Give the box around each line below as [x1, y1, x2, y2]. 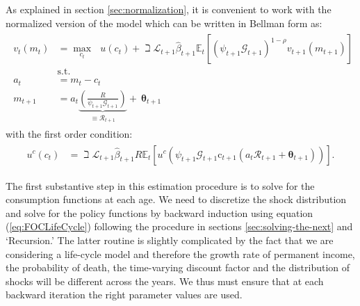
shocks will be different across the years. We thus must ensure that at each [6, 273, 324, 288]
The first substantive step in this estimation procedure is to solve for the [6, 178, 315, 193]
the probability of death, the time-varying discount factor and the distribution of [6, 260, 350, 275]
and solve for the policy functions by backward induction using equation [6, 205, 313, 220]
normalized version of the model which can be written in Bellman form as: [6, 15, 322, 30]
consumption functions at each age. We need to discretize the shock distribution [6, 192, 347, 207]
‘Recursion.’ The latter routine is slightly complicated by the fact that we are [6, 232, 334, 247]
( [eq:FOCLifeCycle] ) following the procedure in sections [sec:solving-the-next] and [6, 219, 353, 234]
